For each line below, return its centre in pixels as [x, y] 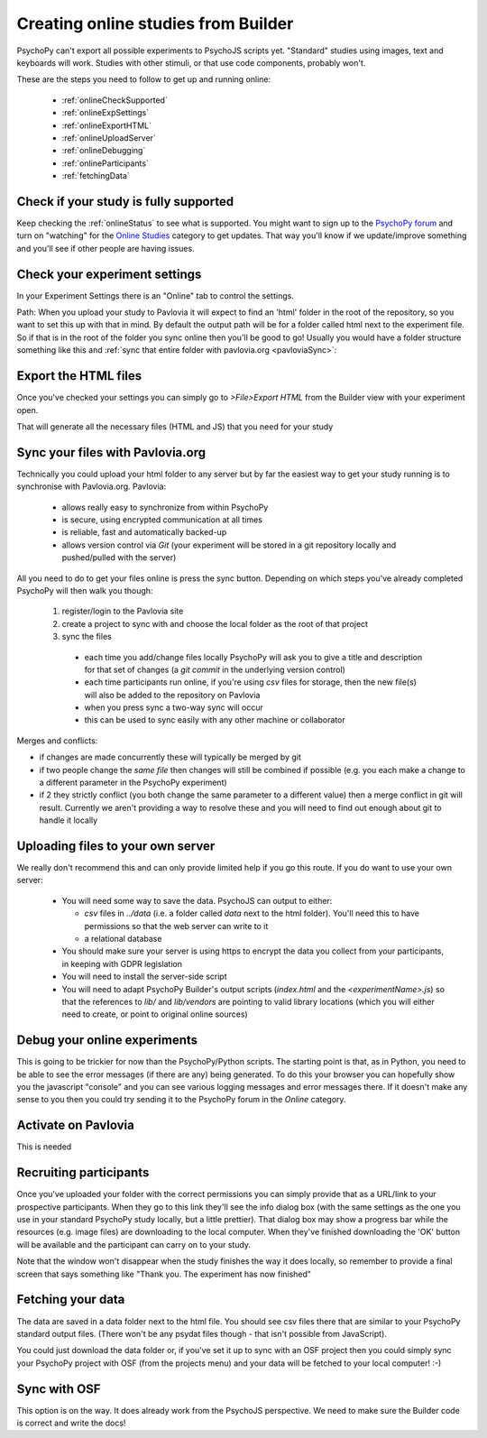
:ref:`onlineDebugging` [104, 151]
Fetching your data [71, 1300]
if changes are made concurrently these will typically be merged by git [170, 757]
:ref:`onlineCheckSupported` [115, 100]
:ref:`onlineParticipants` [105, 163]
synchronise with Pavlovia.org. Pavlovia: [92, 486]
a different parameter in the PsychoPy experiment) [133, 783]
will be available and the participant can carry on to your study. [134, 1244]
